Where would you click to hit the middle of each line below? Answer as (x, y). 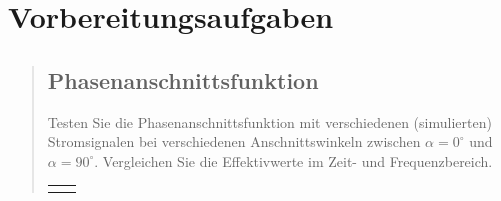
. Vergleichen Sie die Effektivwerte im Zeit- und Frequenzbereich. (293, 160)
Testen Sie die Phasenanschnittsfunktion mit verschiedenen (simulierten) (269, 121)
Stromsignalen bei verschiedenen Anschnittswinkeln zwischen (234, 141)
